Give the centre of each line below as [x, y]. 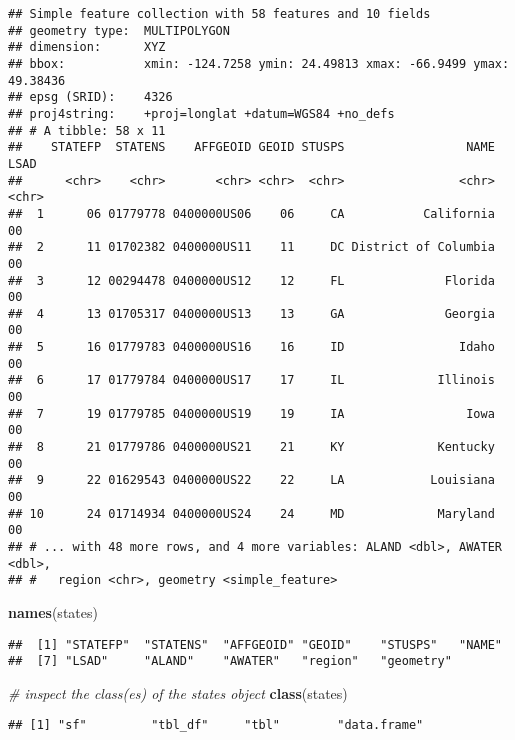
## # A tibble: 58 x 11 [87, 130]
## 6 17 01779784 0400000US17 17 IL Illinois [251, 380]
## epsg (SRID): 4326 [90, 97]
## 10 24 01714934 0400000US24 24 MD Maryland [251, 513]
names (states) [53, 611]
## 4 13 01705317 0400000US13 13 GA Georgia [251, 313]
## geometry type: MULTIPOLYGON [119, 30]
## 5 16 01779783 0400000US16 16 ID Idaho [251, 347]
